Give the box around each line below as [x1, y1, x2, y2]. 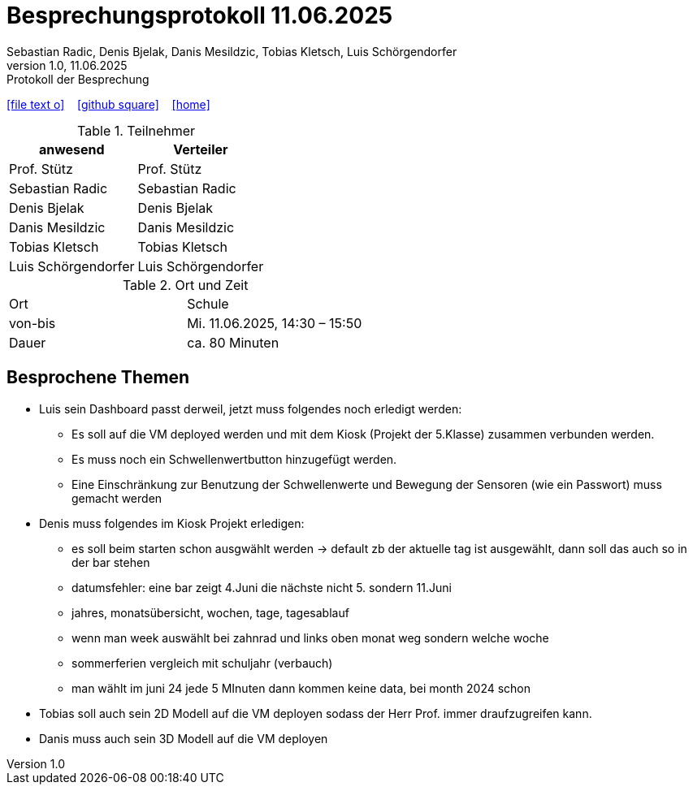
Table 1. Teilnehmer [77, 122, 196, 139]
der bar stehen [71, 555, 150, 569]
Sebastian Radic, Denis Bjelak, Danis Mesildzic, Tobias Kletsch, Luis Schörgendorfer [6, 44, 457, 58]
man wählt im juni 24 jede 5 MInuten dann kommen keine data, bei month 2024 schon [71, 681, 531, 695]
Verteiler [173, 140, 228, 158]
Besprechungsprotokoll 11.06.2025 [6, 2, 393, 29]
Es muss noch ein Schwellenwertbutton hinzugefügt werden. [71, 452, 397, 466]
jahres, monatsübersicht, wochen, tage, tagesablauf [71, 605, 349, 620]
